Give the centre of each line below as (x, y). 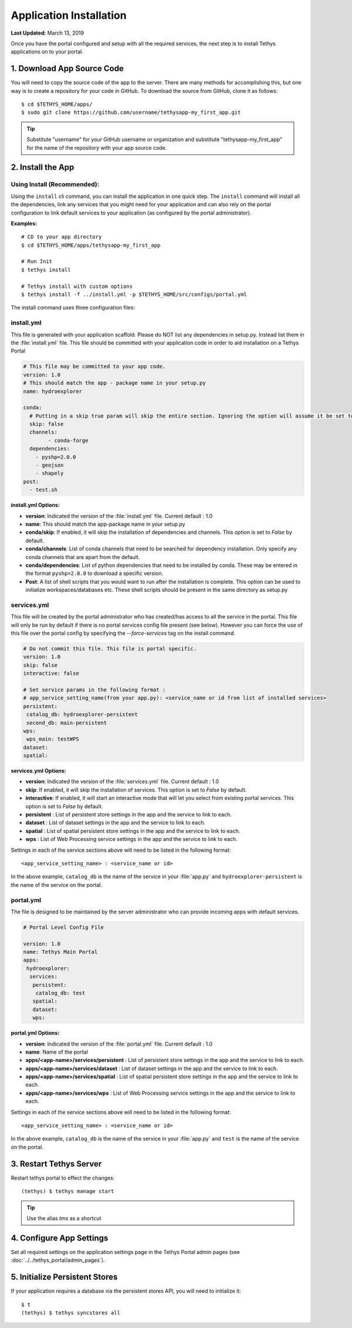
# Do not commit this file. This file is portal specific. (110, 648)
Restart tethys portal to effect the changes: (63, 1178)
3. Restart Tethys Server (56, 1164)
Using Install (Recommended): (55, 184)
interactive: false (51, 673)
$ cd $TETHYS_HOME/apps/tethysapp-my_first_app (91, 245)
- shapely (50, 473)
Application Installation (69, 15)
